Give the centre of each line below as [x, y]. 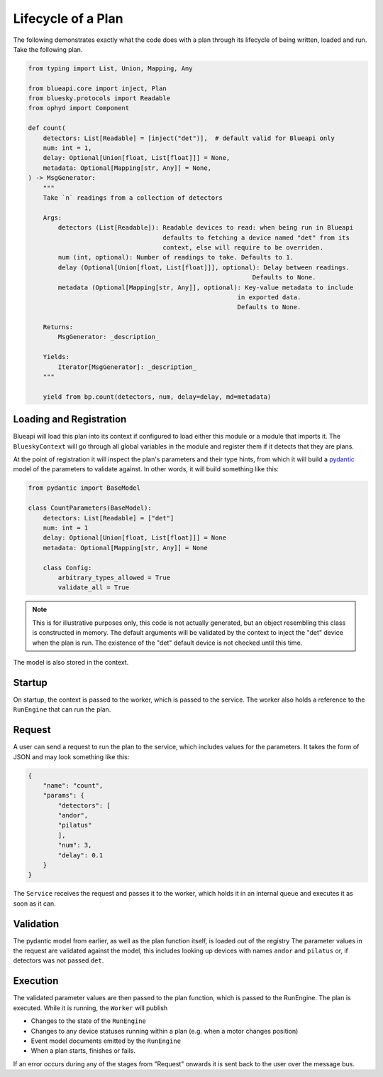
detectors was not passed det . [59, 960]
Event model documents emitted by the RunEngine [106, 1041]
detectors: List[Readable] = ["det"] [109, 518]
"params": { [64, 795]
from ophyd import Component [79, 108]
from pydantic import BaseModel [84, 488]
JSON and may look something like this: [71, 756]
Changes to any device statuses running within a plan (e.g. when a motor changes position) [165, 1031]
